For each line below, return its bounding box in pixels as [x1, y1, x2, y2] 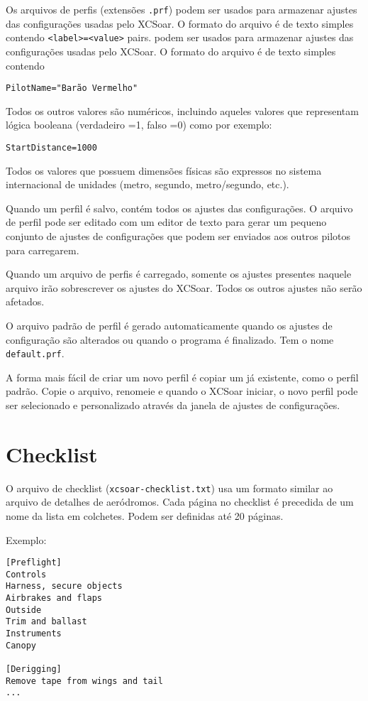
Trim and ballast [6, 616, 87, 627]
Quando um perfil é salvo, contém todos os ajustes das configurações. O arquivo [6, 200, 353, 215]
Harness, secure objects [6, 581, 123, 592]
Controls [6, 569, 47, 580]
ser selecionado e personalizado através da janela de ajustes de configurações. [6, 397, 340, 412]
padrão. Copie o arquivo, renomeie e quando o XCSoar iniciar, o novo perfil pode [6, 384, 358, 398]
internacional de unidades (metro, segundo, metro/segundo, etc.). [6, 177, 289, 192]
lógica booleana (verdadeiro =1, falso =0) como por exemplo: [6, 117, 272, 132]
